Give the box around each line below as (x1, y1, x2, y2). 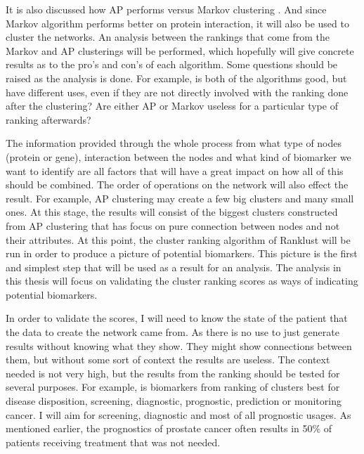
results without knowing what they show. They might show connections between (6, 338, 352, 353)
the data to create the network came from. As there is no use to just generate (6, 325, 339, 339)
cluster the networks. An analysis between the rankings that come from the (6, 30, 330, 44)
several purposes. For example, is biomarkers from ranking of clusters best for (6, 380, 340, 394)
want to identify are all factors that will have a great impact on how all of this (6, 163, 344, 178)
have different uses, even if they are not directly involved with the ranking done (6, 84, 349, 99)
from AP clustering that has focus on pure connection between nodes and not (6, 218, 340, 233)
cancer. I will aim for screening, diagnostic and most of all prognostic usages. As (6, 407, 351, 422)
